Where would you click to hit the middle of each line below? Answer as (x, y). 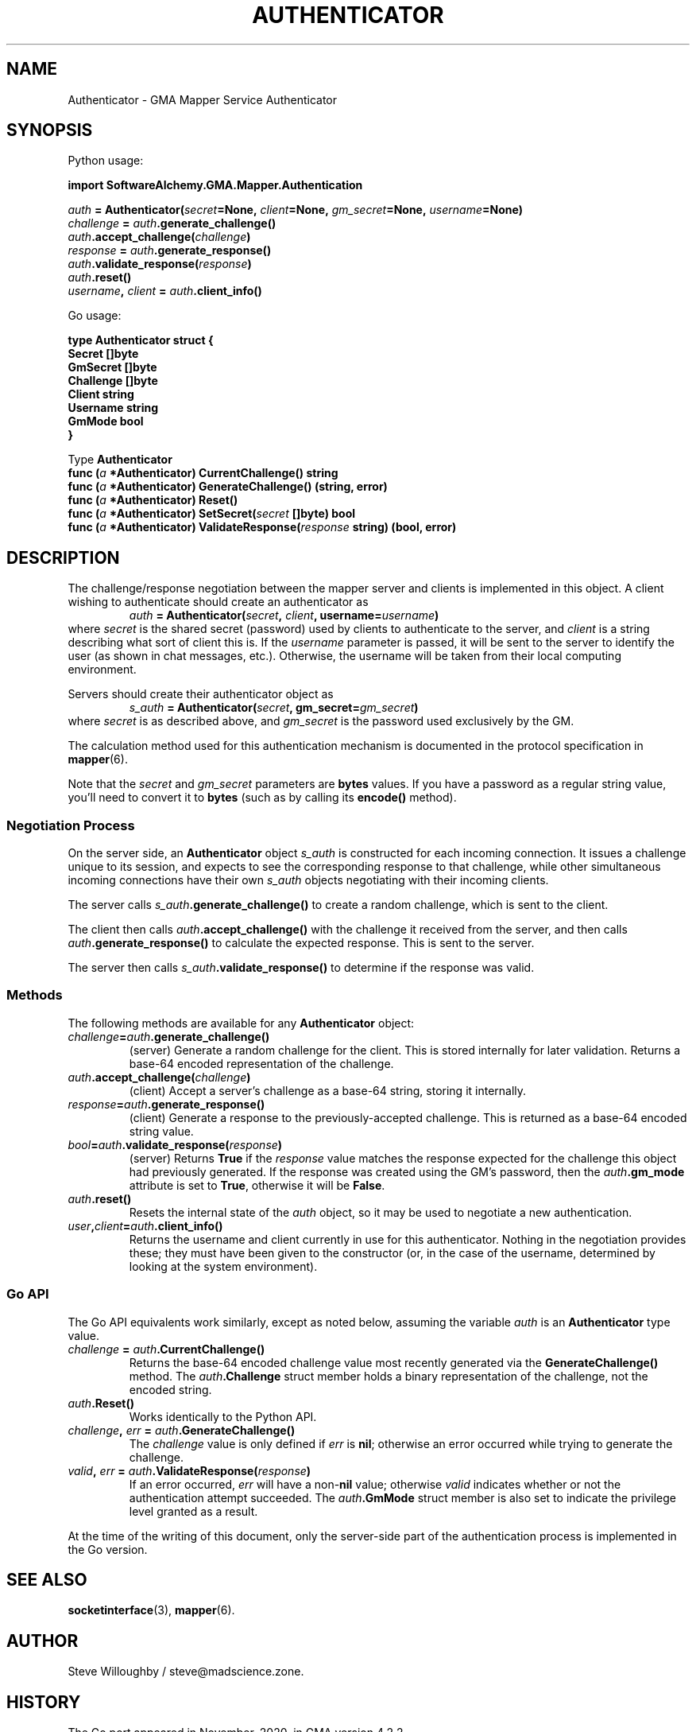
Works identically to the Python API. (223, 1416)
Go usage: (95, 316)
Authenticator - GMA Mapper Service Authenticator (203, 99)
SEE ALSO (47, 1579)
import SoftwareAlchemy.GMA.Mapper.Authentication (215, 185)
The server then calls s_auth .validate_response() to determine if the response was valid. (301, 968)
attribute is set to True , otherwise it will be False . (257, 1185)
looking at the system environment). (223, 1266)
